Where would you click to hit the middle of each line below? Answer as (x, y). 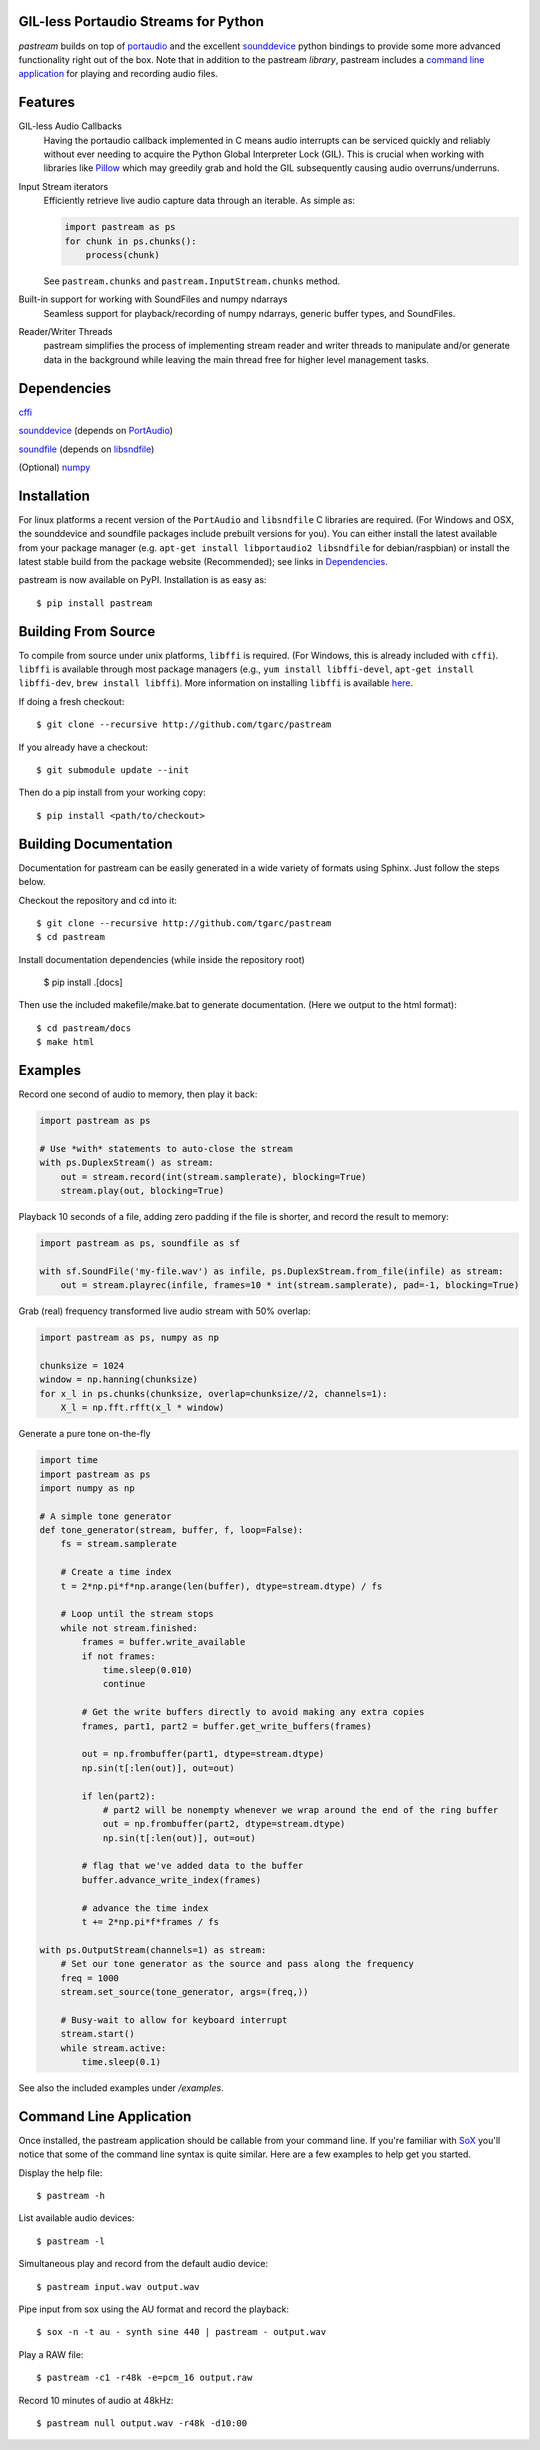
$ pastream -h (70, 2195)
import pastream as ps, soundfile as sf (139, 1243)
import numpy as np (87, 1488)
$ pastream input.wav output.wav (118, 2286)
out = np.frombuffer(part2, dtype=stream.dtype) (224, 1824)
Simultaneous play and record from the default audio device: (143, 2264)
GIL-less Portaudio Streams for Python (141, 21)
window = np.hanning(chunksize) (119, 1379)
